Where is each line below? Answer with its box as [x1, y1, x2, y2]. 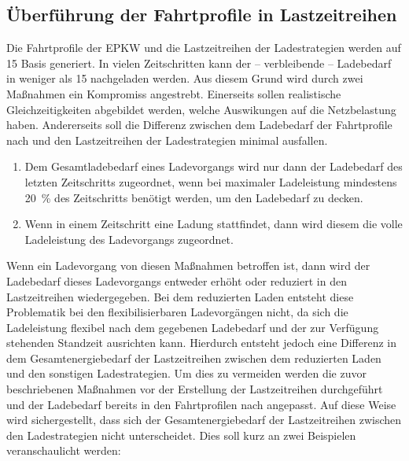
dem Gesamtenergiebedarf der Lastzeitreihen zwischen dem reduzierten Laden [6, 349, 381, 366]
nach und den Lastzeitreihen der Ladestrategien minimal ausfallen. [6, 131, 328, 148]
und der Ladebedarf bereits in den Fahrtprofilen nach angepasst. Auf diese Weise [6, 396, 396, 412]
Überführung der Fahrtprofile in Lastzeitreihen [6, 2, 397, 27]
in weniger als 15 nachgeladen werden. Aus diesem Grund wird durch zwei [6, 70, 363, 87]
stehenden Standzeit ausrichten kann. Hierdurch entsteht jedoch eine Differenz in [6, 334, 397, 351]
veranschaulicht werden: [6, 442, 121, 459]
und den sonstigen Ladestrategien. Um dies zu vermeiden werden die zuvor [6, 365, 367, 382]
